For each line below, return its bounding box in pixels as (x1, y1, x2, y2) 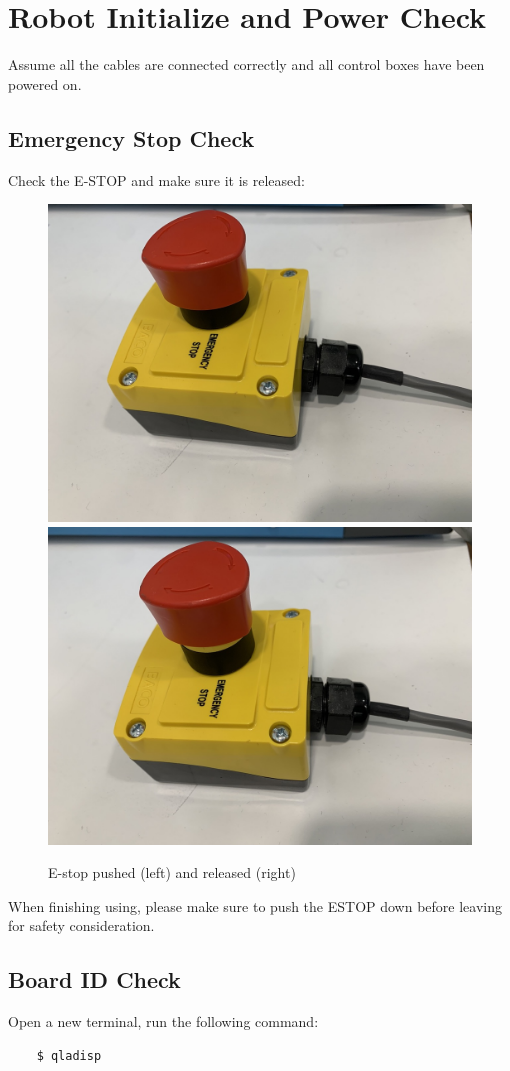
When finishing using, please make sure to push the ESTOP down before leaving (8, 895, 502, 916)
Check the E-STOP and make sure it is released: (8, 169, 305, 190)
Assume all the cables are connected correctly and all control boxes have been (8, 54, 485, 75)
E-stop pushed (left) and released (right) (48, 862, 296, 883)
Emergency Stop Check (8, 122, 255, 153)
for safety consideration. (8, 915, 155, 936)
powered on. (8, 73, 82, 94)
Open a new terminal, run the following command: (8, 1011, 319, 1032)
